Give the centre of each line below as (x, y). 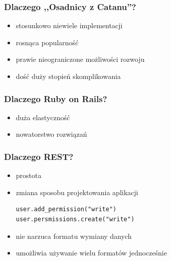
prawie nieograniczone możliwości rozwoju (80, 59)
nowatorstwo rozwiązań (51, 134)
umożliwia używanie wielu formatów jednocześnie (91, 253)
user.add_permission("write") (66, 209)
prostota (29, 175)
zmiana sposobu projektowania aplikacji (77, 192)
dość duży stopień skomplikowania (68, 76)
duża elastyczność (43, 117)
